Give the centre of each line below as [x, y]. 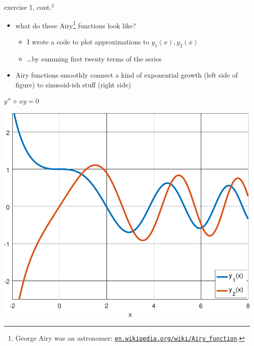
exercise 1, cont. [28, 7]
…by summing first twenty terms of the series [94, 58]
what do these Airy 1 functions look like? [76, 24]
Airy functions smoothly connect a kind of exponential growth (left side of [127, 75]
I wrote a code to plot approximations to [88, 41]
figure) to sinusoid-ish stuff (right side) [73, 84]
